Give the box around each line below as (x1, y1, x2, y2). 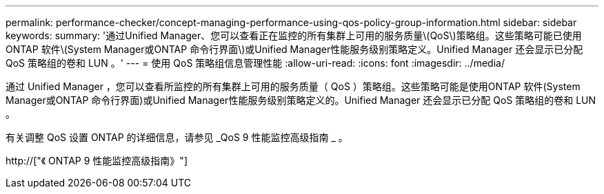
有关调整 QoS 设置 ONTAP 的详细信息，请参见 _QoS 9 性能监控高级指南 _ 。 (6, 131, 348, 143)
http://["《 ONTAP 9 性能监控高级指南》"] (6, 155, 188, 166)
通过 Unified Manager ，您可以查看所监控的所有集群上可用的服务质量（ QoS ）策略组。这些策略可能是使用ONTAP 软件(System (6, 80, 581, 92)
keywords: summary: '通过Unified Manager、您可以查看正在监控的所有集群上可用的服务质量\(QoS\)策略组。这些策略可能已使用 (6, 30, 582, 41)
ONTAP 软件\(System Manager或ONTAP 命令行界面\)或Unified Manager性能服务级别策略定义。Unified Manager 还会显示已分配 (6, 43, 583, 55)
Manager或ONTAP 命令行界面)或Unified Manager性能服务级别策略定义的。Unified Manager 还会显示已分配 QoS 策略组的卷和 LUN (6, 94, 596, 106)
